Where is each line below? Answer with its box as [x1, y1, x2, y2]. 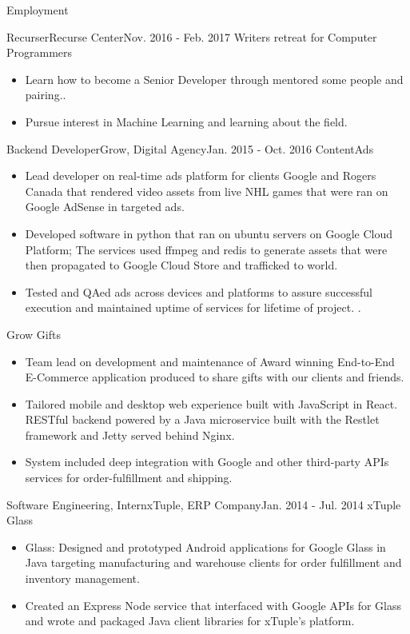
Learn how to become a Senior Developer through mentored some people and [25, 70, 404, 87]
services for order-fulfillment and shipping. [25, 469, 233, 486]
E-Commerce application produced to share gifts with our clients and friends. [25, 369, 404, 385]
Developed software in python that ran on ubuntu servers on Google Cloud [25, 225, 393, 241]
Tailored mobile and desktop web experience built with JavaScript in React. [25, 395, 398, 412]
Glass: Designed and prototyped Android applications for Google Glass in [25, 538, 386, 555]
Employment [6, 2, 69, 18]
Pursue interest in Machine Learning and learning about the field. [25, 113, 348, 130]
